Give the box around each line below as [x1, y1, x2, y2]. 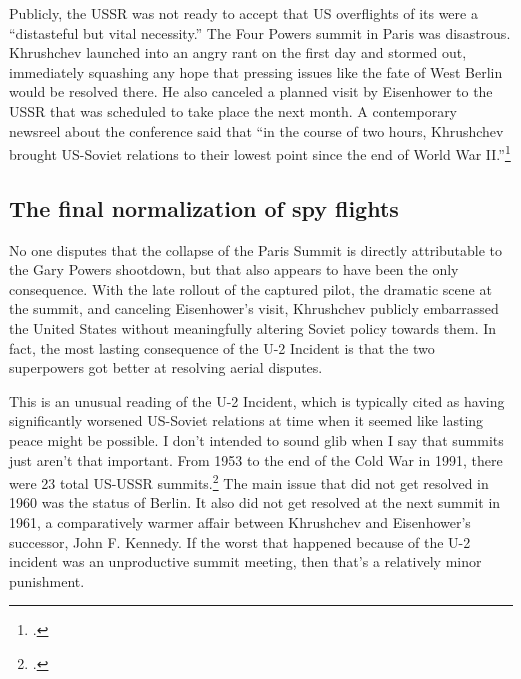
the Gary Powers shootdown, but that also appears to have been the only [9, 259, 459, 280]
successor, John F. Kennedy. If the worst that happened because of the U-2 [9, 531, 471, 552]
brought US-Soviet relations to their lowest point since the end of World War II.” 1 [9, 141, 511, 164]
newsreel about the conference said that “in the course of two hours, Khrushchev [9, 120, 504, 141]
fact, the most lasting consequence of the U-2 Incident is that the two [9, 337, 435, 358]
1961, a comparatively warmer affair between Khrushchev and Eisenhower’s [9, 511, 471, 532]
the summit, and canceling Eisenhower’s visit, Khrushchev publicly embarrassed [9, 298, 499, 319]
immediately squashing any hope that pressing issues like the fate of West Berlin [9, 61, 503, 82]
